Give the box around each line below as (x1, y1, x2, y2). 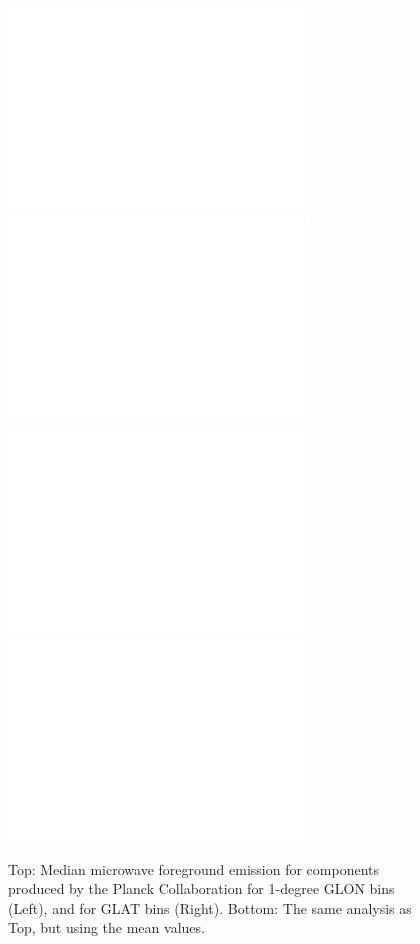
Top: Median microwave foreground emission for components (8, 858, 379, 879)
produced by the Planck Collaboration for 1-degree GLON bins (8, 878, 395, 899)
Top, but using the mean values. (8, 917, 205, 938)
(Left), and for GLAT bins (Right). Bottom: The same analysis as (8, 897, 412, 918)
